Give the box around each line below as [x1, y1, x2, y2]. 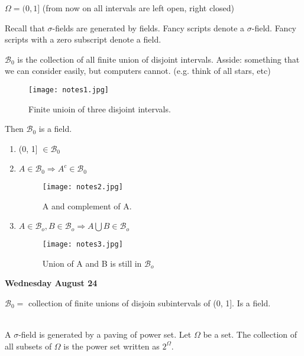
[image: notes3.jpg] [42, 240, 123, 249]
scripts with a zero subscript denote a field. [5, 33, 161, 46]
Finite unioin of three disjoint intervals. [28, 102, 171, 115]
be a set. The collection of [203, 328, 297, 341]
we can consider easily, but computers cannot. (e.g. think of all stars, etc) [5, 64, 271, 77]
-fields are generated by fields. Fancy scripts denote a [52, 21, 245, 34]
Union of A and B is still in [42, 257, 142, 269]
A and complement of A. [42, 199, 132, 212]
